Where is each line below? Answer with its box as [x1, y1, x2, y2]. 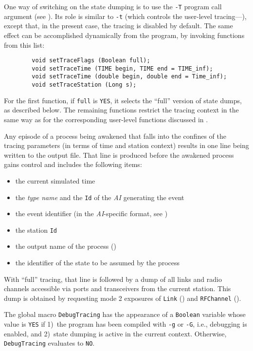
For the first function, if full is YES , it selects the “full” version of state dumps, [4, 95, 242, 105]
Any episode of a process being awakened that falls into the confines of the [4, 130, 226, 141]
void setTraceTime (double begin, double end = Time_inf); [32, 73, 227, 80]
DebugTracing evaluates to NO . [4, 338, 95, 348]
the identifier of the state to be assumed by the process [15, 258, 180, 268]
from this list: [4, 39, 45, 50]
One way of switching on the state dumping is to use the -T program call [4, 1, 222, 11]
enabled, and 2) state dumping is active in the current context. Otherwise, [4, 328, 227, 338]
